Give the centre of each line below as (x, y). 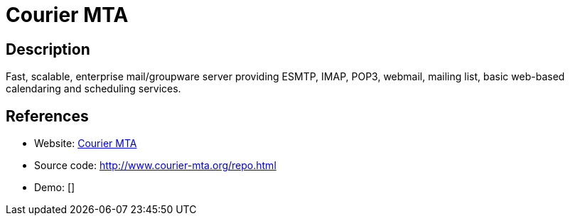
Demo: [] (55, 188)
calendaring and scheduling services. (93, 89)
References (47, 116)
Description (48, 49)
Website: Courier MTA (86, 144)
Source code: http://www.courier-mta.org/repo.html (155, 166)
